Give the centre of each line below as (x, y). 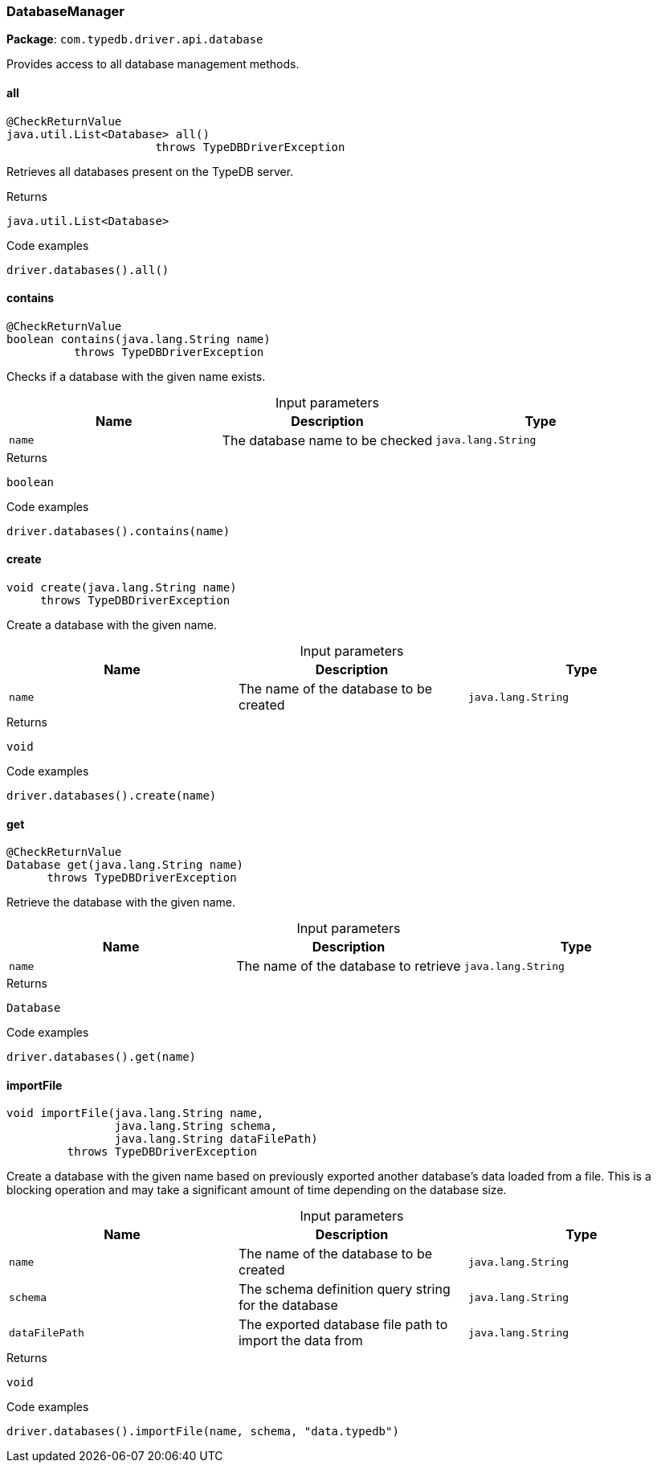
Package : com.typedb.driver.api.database (135, 39)
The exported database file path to (343, 1325)
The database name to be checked (327, 440)
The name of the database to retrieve (349, 966)
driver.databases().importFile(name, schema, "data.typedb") (203, 1432)
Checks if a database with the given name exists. (136, 376)
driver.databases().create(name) (112, 796)
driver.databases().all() (88, 270)
